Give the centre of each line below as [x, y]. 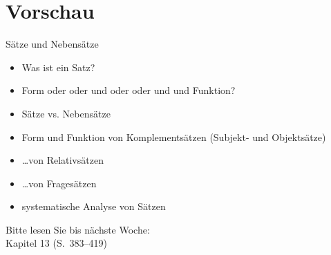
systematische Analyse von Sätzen [94, 206]
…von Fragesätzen [59, 183]
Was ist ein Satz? [58, 67]
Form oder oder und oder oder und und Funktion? [129, 90]
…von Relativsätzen [63, 160]
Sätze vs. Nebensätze [66, 113]
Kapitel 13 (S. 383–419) [57, 243]
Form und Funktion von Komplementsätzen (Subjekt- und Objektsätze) [174, 136]
